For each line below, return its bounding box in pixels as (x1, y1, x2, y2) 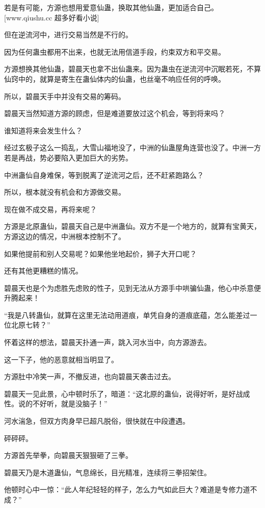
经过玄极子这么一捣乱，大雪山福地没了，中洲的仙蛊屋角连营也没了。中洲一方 (4, 142, 261, 153)
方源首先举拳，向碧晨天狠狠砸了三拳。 (4, 450, 132, 460)
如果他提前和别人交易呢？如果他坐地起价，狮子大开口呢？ (4, 248, 197, 259)
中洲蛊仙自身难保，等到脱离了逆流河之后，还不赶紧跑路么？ (4, 169, 204, 180)
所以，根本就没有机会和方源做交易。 (4, 187, 125, 197)
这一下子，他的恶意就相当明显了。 (4, 354, 118, 364)
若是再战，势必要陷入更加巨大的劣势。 (4, 152, 132, 163)
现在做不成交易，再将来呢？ (4, 203, 97, 214)
